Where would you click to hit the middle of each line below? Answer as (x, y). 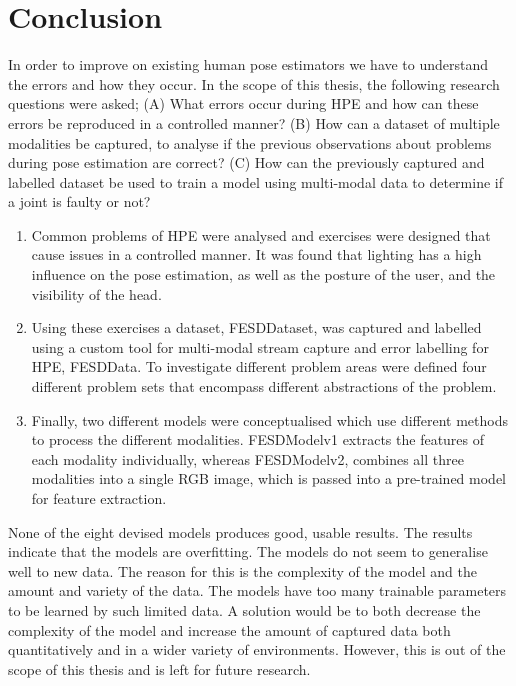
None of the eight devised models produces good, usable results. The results (240, 531)
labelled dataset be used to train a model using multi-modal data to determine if (255, 181)
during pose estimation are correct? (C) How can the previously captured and (246, 162)
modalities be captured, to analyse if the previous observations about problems (250, 142)
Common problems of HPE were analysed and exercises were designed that (261, 234)
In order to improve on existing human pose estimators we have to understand (248, 64)
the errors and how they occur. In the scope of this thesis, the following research (254, 83)
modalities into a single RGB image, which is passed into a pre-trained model (268, 478)
